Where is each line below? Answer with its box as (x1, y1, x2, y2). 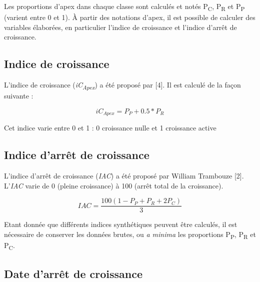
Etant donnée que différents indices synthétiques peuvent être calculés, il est (4, 219, 237, 229)
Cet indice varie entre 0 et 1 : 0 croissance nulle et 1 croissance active (4, 122, 216, 133)
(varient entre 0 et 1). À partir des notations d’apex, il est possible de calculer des (4, 12, 255, 22)
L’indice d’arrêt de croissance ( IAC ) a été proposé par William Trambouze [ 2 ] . (4, 170, 244, 181)
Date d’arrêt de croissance (4, 265, 143, 281)
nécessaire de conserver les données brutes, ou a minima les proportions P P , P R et (4, 228, 256, 240)
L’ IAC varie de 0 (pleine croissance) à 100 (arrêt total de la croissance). (4, 180, 223, 190)
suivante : (4, 90, 33, 101)
